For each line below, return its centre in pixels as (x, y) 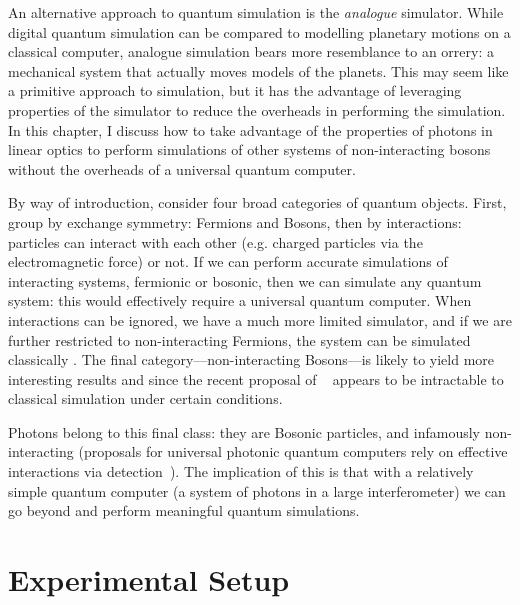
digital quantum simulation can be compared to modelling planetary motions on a (259, 31)
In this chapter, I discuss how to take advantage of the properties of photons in (250, 129)
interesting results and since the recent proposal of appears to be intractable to (256, 378)
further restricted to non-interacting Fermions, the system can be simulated (239, 339)
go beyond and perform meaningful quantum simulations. (184, 510)
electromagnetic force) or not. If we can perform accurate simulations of (228, 261)
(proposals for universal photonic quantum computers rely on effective (293, 451)
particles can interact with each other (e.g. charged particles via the (215, 241)
